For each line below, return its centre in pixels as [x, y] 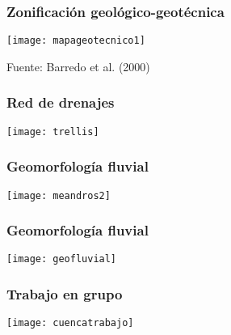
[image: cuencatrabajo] [70, 323]
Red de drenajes [61, 102]
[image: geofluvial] [62, 259]
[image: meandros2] [59, 195]
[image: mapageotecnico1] [76, 41]
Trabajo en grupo [65, 294]
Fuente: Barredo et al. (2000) [78, 66]
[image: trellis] [53, 131]
